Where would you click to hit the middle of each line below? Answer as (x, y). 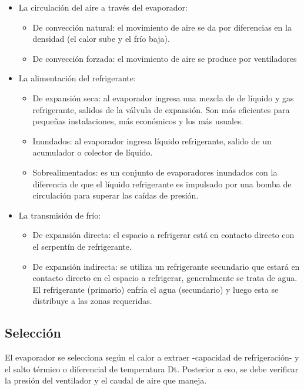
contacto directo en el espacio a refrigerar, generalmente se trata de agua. (165, 278)
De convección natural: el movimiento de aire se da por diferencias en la (162, 27)
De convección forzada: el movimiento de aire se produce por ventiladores (165, 58)
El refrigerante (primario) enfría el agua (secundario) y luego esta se (156, 289)
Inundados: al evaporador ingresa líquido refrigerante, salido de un (152, 141)
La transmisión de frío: (60, 215)
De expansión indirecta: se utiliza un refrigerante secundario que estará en (166, 266)
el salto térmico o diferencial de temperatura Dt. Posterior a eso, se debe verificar (152, 368)
